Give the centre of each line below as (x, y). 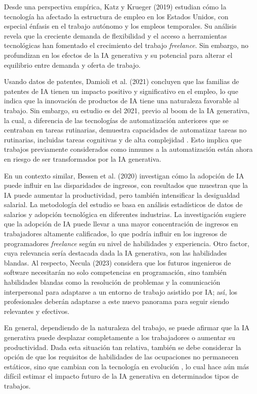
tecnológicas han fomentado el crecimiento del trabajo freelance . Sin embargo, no (126, 45)
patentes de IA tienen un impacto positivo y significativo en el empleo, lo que (121, 91)
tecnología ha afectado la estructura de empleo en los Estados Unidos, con (116, 16)
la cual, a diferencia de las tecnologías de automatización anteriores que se (116, 120)
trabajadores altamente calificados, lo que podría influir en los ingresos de (115, 234)
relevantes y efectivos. (37, 311)
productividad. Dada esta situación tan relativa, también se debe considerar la (123, 347)
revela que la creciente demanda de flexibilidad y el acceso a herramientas (115, 35)
